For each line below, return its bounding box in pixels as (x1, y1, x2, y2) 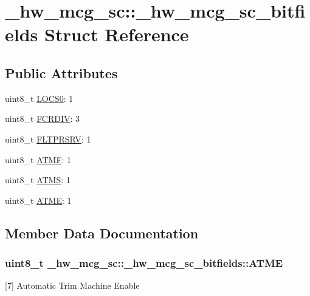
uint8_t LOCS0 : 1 (5, 92, 74, 104)
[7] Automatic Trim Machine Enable (5, 279, 140, 292)
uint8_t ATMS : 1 (5, 173, 71, 186)
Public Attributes (5, 63, 118, 82)
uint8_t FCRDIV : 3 (5, 112, 80, 125)
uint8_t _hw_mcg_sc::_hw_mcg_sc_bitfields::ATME (5, 255, 283, 271)
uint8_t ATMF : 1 (5, 153, 72, 166)
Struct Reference (44, 22, 189, 47)
